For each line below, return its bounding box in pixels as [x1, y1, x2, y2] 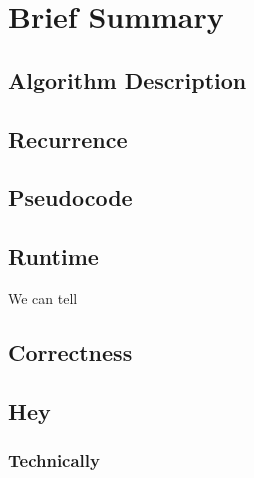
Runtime [8, 241, 99, 272]
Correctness [8, 336, 133, 367]
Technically [8, 448, 100, 472]
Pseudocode [8, 182, 133, 213]
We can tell [8, 287, 78, 308]
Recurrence [8, 123, 128, 154]
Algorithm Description [8, 64, 247, 95]
